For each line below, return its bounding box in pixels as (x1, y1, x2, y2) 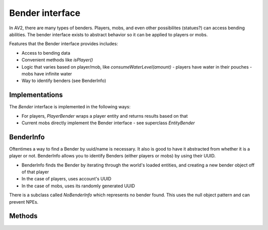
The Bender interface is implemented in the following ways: (9, 104, 131, 110)
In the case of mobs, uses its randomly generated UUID (21, 183, 135, 189)
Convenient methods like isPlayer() (21, 57, 93, 63)
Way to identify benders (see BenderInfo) (21, 77, 106, 84)
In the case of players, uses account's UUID (21, 176, 112, 182)
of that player (21, 169, 49, 175)
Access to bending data (21, 50, 70, 56)
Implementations (9, 91, 63, 99)
